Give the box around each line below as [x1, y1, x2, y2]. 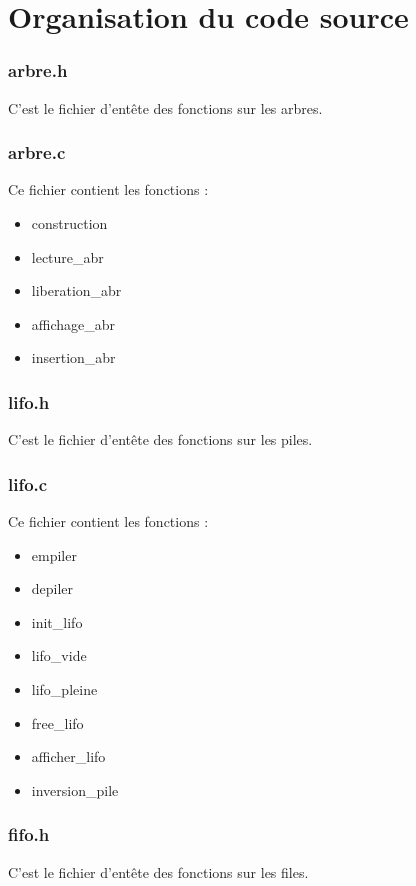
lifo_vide [31, 645, 87, 666]
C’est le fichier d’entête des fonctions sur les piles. [8, 429, 313, 450]
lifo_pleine [31, 678, 98, 699]
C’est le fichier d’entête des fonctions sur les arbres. [8, 97, 323, 118]
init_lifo [31, 611, 83, 632]
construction [31, 213, 108, 233]
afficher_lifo [31, 746, 106, 767]
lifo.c [8, 471, 48, 496]
